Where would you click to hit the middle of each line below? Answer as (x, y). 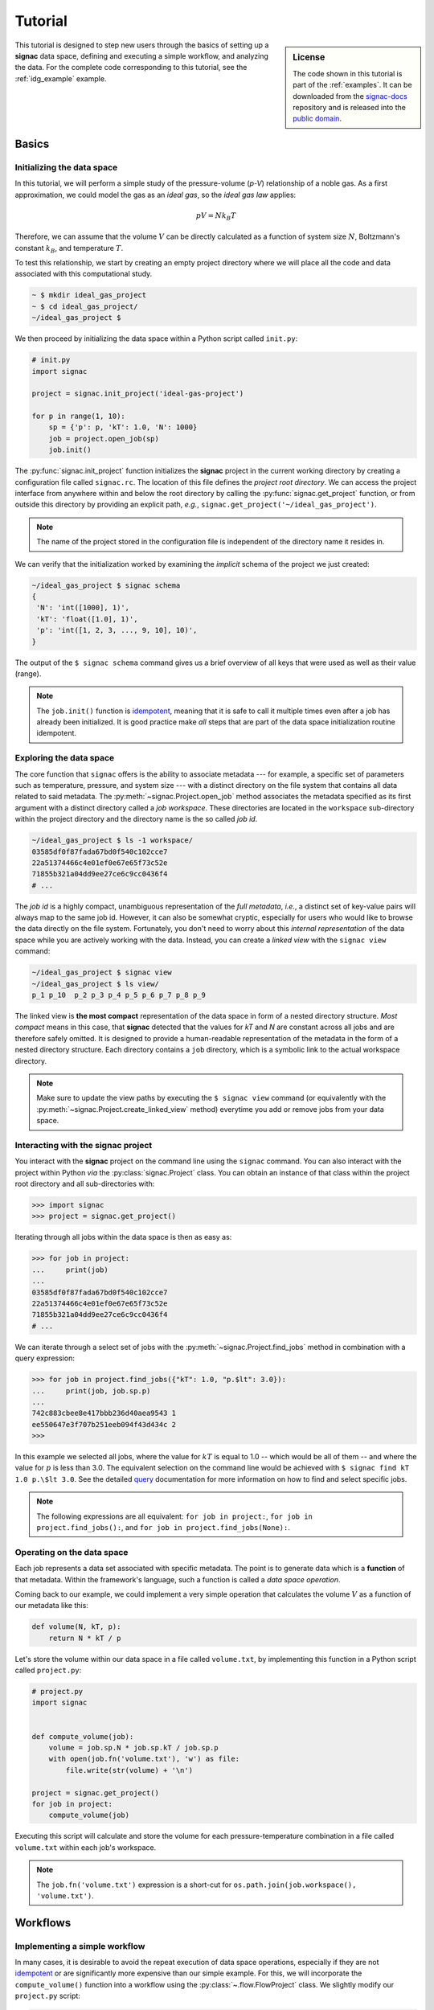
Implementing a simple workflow (80, 1946)
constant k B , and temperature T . (69, 249)
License (309, 57)
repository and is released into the (349, 107)
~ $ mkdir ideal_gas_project (89, 295)
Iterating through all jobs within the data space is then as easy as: (123, 1237)
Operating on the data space (72, 1552)
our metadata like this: (51, 1606)
